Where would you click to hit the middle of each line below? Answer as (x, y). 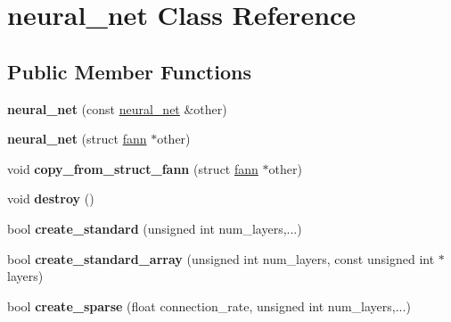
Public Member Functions (129, 71)
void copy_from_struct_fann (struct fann (133, 168)
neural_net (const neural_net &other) (117, 108)
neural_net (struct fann (77, 139)
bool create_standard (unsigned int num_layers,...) (155, 228)
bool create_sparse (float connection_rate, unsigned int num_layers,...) (209, 305)
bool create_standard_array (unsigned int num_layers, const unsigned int (221, 258)
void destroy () (51, 198)
